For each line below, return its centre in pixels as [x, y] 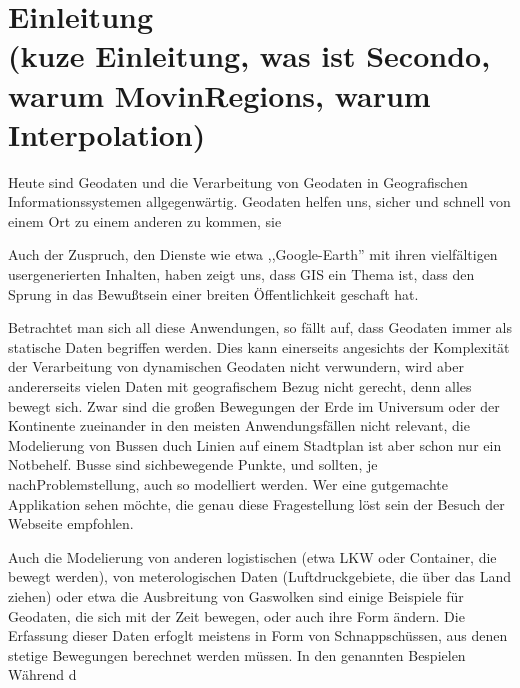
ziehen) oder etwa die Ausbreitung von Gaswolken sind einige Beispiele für [236, 595]
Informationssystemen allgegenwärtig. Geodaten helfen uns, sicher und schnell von [259, 201]
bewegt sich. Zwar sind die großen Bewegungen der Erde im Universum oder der [254, 405]
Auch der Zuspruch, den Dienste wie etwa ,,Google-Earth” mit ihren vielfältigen [253, 254]
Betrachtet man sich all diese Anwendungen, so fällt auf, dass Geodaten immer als [260, 327]
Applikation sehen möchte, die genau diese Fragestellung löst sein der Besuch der [256, 503]
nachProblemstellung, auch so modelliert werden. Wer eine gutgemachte [228, 484]
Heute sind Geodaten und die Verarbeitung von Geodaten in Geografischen [238, 181]
